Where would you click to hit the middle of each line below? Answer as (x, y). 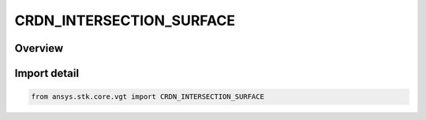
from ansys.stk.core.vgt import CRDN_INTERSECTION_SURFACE (148, 97)
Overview (39, 48)
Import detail (47, 73)
